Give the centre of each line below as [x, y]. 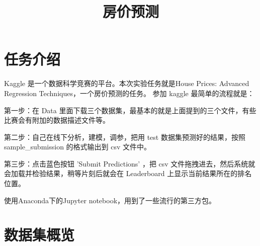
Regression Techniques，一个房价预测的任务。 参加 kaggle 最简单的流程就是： [129, 93]
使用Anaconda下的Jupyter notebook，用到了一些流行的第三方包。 [110, 200]
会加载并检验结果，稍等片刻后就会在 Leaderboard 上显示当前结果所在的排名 [128, 173]
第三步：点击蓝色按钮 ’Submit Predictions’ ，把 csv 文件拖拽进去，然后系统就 [130, 163]
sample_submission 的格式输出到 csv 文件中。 [78, 147]
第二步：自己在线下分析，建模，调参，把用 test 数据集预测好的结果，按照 [125, 137]
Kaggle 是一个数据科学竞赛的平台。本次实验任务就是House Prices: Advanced [127, 83]
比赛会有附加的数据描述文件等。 [57, 120]
